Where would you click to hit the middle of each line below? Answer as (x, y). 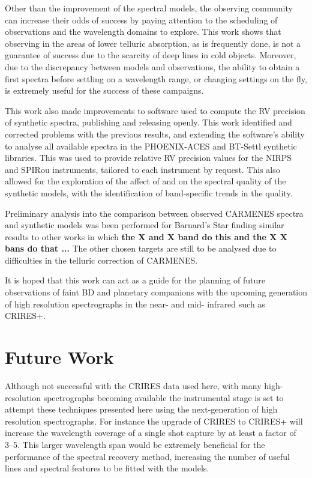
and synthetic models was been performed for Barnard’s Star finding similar (145, 225)
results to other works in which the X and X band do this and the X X (146, 236)
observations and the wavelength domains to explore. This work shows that (143, 32)
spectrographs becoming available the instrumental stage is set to (163, 397)
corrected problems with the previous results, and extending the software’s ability (155, 134)
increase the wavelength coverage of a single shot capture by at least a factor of (151, 433)
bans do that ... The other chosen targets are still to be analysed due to (141, 248)
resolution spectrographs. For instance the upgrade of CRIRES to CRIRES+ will (154, 421)
